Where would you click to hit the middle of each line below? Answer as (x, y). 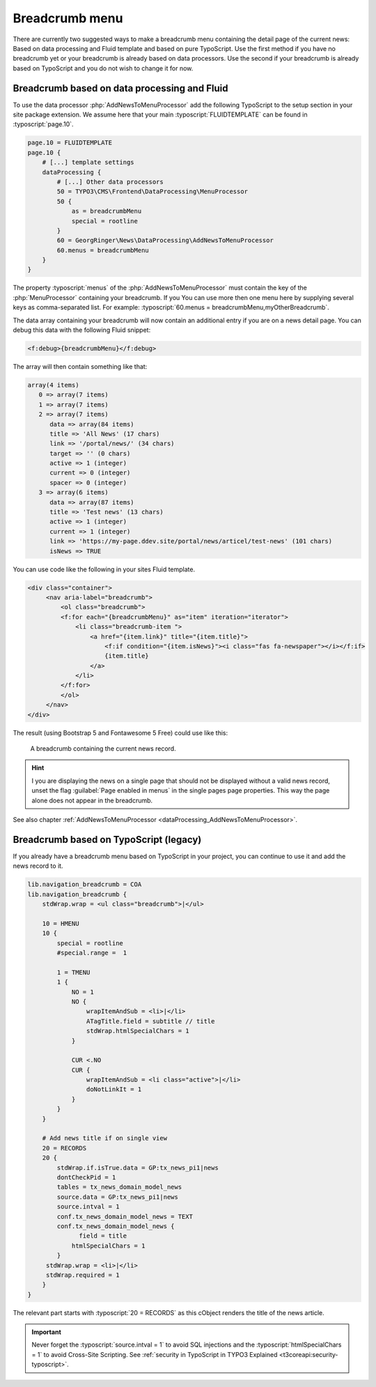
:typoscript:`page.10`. (43, 124)
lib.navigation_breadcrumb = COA (85, 885)
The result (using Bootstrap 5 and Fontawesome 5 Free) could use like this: (120, 733)
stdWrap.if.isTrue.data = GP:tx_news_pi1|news (138, 1168)
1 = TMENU (73, 972)
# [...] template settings (88, 163)
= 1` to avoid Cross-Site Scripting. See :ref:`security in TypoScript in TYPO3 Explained (155, 1354)
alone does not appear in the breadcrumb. (92, 800)
